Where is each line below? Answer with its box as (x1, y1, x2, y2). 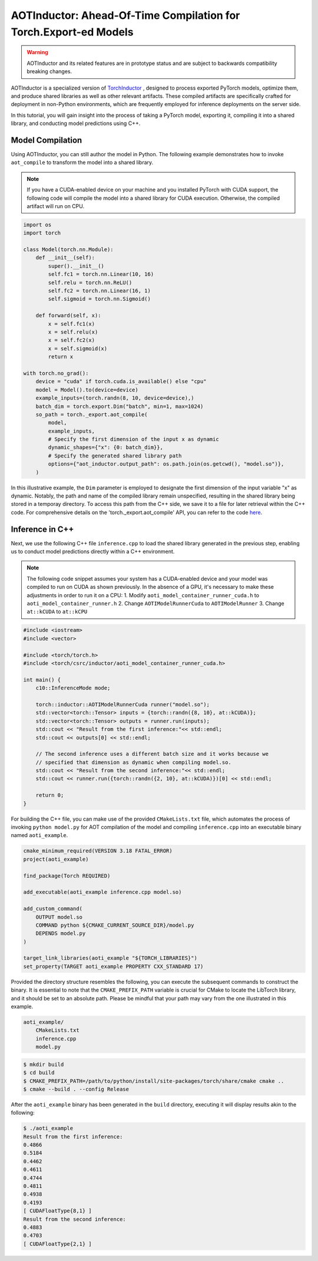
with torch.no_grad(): (23, 370, 89, 377)
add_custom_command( (23, 906, 82, 912)
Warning (26, 49, 48, 56)
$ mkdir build (23, 1061, 64, 1068)
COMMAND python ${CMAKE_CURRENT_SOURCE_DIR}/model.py (35, 921, 194, 929)
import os (23, 221, 52, 228)
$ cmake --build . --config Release (23, 1085, 130, 1092)
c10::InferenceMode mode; (35, 684, 111, 692)
